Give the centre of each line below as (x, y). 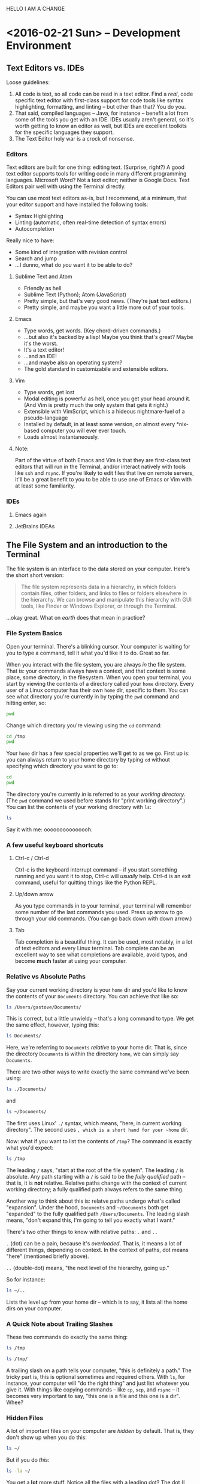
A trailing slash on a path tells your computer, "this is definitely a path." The (99, 1370)
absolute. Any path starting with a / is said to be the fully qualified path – (96, 1176)
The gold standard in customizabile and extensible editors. (96, 369)
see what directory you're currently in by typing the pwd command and (93, 696)
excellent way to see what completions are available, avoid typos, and (101, 954)
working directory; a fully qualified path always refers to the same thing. (95, 1189)
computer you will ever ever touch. (84, 431)
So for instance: (26, 1279)
